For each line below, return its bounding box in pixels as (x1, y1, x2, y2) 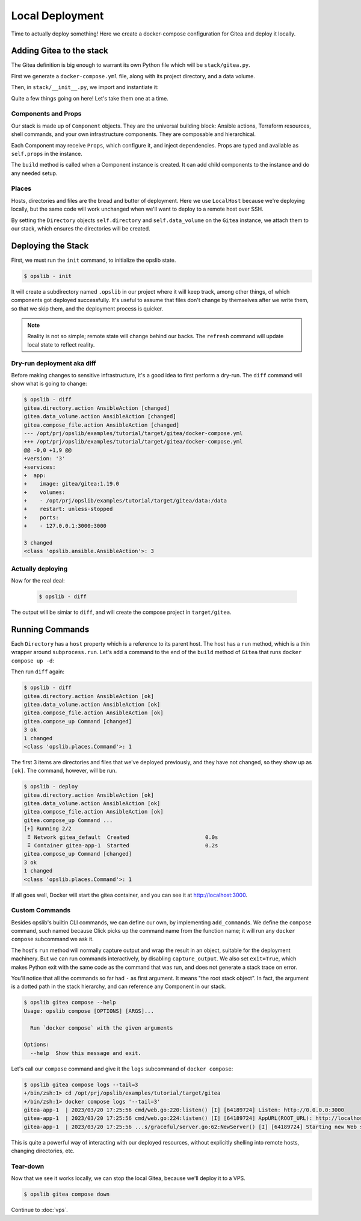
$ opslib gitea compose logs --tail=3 (23, 1081, 138, 1088)
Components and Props (11, 110, 82, 118)
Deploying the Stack (11, 241, 89, 251)
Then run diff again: (11, 668, 65, 675)
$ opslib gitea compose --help (23, 999, 117, 1006)
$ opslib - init (23, 273, 72, 279)
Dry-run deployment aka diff (11, 359, 96, 367)
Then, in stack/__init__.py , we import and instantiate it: (11, 84, 159, 91)
